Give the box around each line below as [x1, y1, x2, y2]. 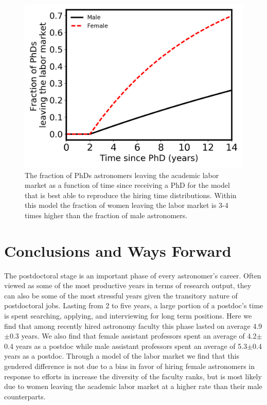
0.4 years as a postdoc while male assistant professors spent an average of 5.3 [4, 340, 247, 351]
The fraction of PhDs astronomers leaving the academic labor [25, 169, 219, 180]
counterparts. [4, 391, 46, 401]
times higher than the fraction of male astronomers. [25, 209, 188, 220]
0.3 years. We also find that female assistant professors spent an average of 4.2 [9, 330, 257, 341]
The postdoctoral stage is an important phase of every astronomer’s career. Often [4, 270, 261, 280]
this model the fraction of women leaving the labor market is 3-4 [25, 200, 228, 210]
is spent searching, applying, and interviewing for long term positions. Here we [4, 310, 252, 321]
